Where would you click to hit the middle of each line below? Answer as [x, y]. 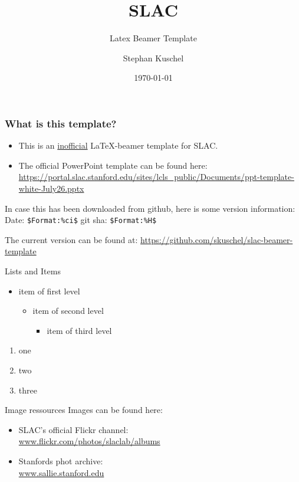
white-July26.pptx [51, 188]
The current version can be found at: [71, 239]
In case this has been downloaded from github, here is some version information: [150, 208]
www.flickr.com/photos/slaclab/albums [89, 441]
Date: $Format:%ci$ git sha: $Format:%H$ [81, 220]
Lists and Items [33, 271]
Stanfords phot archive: [61, 460]
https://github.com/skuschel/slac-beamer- [217, 239]
